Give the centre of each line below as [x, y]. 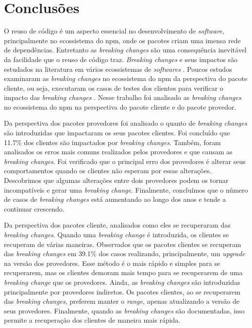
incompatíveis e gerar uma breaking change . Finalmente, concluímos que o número [126, 189]
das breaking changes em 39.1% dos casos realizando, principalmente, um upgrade [125, 254]
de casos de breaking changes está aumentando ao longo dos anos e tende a [115, 199]
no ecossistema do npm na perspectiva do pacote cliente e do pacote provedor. [120, 107]
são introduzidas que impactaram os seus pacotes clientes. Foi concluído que [117, 133]
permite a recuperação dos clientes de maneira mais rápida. [92, 320]
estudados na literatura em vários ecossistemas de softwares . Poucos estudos [118, 69]
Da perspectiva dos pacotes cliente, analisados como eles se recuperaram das [117, 225]
